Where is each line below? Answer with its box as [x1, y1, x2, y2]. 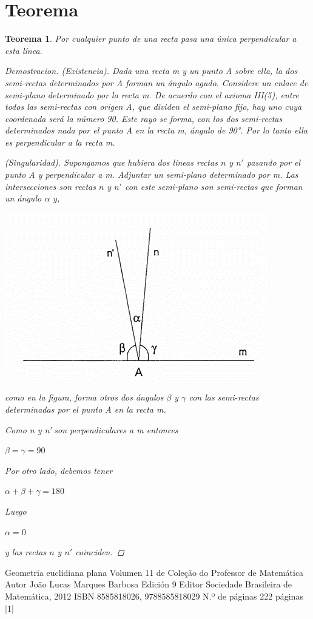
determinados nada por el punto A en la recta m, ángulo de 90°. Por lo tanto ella [5, 124, 308, 137]
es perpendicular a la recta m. [5, 135, 115, 148]
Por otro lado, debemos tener [5, 464, 113, 476]
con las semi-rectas [189, 391, 259, 404]
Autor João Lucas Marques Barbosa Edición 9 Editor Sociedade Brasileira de [5, 578, 292, 590]
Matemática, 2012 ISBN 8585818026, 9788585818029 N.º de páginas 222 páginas [5, 589, 303, 602]
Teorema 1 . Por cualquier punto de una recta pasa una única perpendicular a [5, 32, 297, 45]
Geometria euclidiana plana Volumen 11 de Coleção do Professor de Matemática [5, 566, 304, 578]
